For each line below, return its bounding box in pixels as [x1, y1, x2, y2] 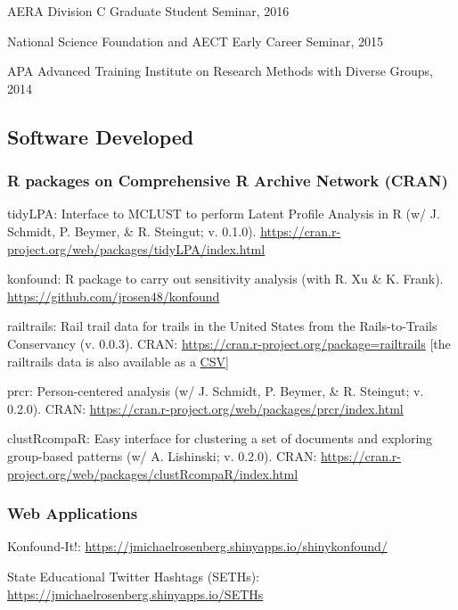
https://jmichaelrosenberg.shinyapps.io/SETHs [7, 584, 264, 603]
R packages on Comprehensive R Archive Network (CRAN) [7, 169, 448, 192]
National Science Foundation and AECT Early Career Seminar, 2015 [7, 31, 383, 50]
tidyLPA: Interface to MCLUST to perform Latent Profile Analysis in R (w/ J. [7, 204, 440, 223]
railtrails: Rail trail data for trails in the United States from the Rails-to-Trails [7, 317, 438, 335]
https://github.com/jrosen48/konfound [7, 286, 220, 305]
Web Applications [7, 502, 138, 524]
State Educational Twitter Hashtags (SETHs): [7, 566, 260, 585]
